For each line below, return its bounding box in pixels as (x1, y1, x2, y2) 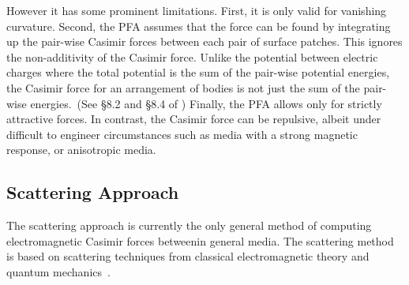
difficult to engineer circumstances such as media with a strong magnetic (6, 126, 358, 142)
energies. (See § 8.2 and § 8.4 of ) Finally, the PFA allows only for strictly (30, 95, 382, 111)
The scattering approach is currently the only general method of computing (6, 217, 372, 234)
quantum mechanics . (6, 263, 111, 279)
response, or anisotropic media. (6, 141, 156, 158)
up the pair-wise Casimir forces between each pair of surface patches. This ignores (6, 33, 403, 50)
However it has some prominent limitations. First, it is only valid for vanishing (6, 2, 387, 18)
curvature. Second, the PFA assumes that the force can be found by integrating (6, 17, 391, 34)
